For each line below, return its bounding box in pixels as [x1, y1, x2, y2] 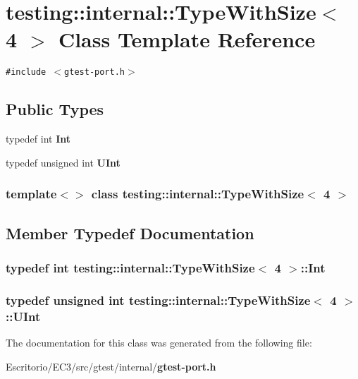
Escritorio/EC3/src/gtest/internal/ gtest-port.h [6, 359, 216, 373]
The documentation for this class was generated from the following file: [6, 335, 312, 349]
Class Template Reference [58, 25, 316, 54]
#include [6, 67, 47, 78]
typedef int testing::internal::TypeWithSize [6, 258, 255, 276]
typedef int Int [6, 131, 71, 146]
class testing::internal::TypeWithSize [91, 185, 304, 203]
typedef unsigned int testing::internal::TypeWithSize [6, 291, 311, 308]
